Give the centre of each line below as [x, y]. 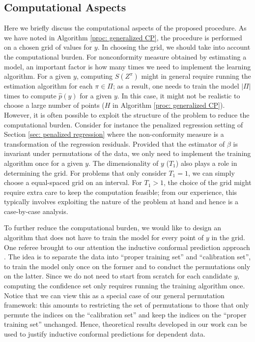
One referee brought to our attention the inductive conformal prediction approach [127, 247]
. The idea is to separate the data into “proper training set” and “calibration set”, [127, 257]
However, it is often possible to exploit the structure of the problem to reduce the [127, 114]
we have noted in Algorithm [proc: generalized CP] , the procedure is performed [123, 37]
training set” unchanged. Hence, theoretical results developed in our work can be [126, 324]
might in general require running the [196, 76]
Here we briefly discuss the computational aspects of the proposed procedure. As [125, 28]
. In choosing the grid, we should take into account [174, 47]
